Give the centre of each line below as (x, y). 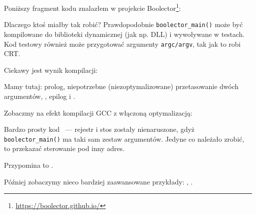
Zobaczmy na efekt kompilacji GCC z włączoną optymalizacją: (98, 112)
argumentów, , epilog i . (40, 96)
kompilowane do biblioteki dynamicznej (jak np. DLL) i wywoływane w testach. (124, 34)
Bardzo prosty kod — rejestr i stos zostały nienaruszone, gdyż (99, 129)
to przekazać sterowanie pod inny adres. (64, 148)
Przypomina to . (29, 165)
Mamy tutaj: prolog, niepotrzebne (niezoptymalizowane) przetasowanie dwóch (121, 86)
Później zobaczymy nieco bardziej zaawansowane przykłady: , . (98, 181)
